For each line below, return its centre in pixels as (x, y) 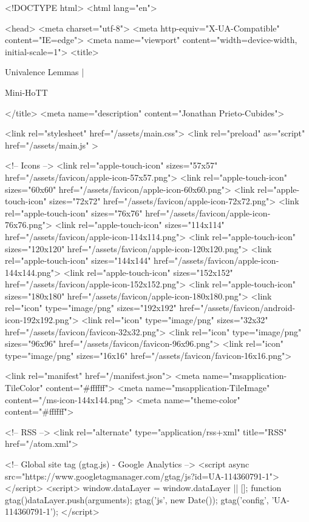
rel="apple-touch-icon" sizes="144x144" (78, 260)
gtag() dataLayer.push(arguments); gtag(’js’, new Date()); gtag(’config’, (137, 499)
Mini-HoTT (26, 92)
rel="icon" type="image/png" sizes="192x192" (91, 308)
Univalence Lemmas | (45, 72)
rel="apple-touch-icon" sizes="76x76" (74, 212)
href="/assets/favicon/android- (237, 308)
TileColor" (24, 388)
